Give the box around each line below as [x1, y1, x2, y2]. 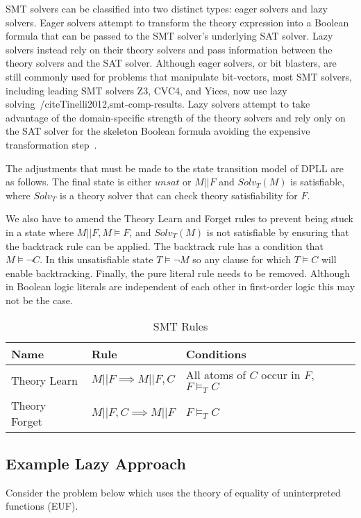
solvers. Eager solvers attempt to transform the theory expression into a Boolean [6, 15, 349, 29]
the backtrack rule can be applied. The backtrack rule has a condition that [6, 238, 324, 253]
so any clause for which [192, 252, 292, 267]
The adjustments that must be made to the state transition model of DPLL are [6, 160, 344, 175]
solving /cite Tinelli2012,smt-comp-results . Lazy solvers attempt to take [6, 97, 310, 111]
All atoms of [185, 367, 246, 383]
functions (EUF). [6, 499, 78, 513]
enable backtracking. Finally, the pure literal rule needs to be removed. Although [6, 265, 350, 280]
